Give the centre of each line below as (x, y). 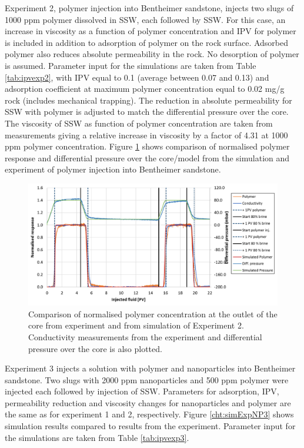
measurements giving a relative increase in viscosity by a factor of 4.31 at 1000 (146, 135)
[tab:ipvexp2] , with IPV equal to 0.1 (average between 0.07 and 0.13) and (137, 77)
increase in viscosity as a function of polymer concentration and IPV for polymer (151, 31)
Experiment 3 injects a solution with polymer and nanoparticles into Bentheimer (150, 368)
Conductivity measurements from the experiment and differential (145, 336)
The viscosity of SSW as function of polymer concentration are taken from (139, 123)
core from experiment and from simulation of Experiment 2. (136, 325)
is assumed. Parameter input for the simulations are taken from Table (131, 65)
